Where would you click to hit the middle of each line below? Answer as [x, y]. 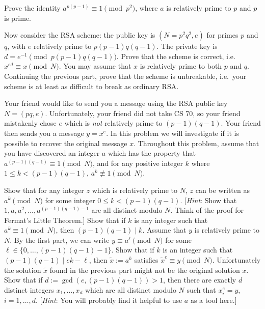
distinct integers [29, 289]
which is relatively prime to [135, 190]
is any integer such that [171, 220]
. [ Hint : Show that [208, 200]
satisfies [146, 260]
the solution [23, 270]
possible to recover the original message [66, 143]
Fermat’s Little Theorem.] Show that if [65, 220]
